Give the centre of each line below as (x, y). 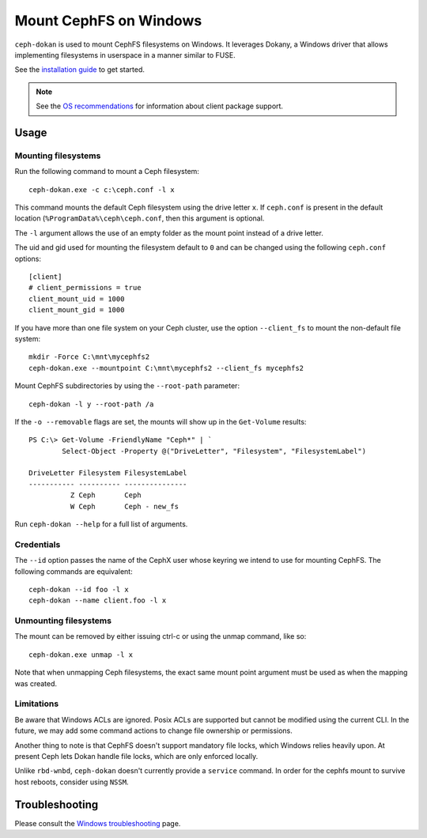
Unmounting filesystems (63, 621)
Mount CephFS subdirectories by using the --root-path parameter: (127, 386)
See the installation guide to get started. (80, 70)
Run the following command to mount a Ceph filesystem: (107, 172)
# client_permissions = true (85, 288)
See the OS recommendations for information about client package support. (160, 106)
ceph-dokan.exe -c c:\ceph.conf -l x (102, 189)
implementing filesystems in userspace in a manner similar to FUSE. (125, 55)
